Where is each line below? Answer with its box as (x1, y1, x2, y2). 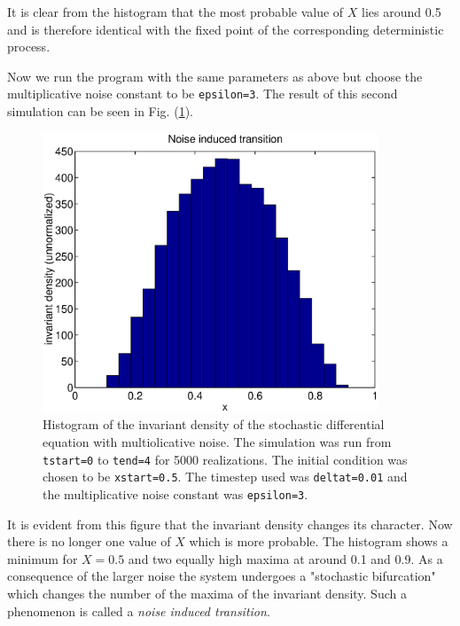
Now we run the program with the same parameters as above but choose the (7, 67, 423, 85)
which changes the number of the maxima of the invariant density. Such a (7, 583, 407, 602)
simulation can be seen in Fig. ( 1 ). (7, 102, 193, 121)
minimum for (7, 549, 78, 567)
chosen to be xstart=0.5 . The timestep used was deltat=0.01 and (43, 467, 408, 486)
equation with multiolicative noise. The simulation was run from (43, 433, 392, 450)
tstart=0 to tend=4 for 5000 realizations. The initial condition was (43, 450, 408, 468)
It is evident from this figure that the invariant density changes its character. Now (7, 514, 453, 533)
